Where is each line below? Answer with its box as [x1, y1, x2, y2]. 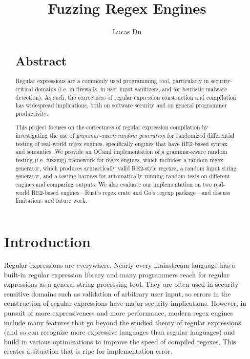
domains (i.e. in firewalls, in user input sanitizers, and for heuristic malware [35, 84, 227, 93]
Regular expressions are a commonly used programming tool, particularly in [15, 77, 209, 85]
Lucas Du [112, 26, 142, 37]
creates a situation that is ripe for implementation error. [4, 346, 172, 356]
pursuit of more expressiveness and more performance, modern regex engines [4, 307, 233, 317]
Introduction [4, 232, 91, 252]
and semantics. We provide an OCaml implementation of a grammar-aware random [15, 148, 228, 156]
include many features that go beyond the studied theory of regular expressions [4, 317, 241, 327]
